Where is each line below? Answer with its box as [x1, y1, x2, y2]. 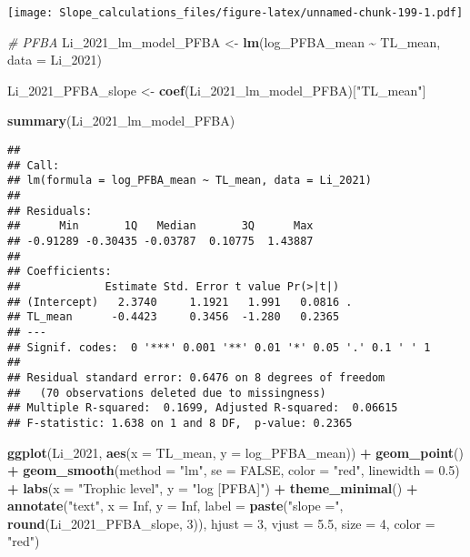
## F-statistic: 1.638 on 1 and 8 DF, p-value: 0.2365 [7, 416, 353, 430]
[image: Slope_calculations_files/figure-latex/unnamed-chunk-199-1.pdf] [7, 6, 464, 19]
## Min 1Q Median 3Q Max [7, 219, 314, 233]
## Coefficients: [7, 265, 112, 278]
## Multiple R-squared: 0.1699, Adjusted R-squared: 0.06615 [7, 401, 398, 415]
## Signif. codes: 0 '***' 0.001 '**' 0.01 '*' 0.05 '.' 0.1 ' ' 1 [7, 340, 431, 354]
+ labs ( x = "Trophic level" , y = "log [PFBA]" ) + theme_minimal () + [7, 478, 418, 497]
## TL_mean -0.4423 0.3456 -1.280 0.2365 [7, 310, 340, 324]
